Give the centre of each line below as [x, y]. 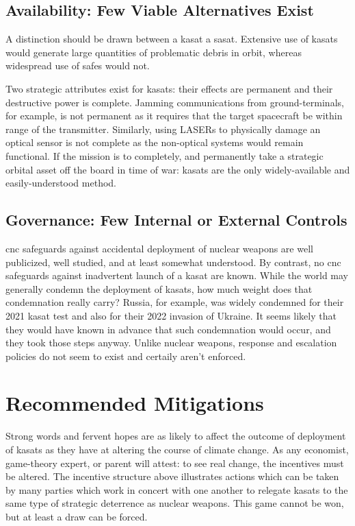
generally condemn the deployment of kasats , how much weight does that [159, 288]
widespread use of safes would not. [78, 65]
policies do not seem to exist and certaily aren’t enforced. [126, 356]
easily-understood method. [61, 183]
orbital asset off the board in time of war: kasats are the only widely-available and [178, 169]
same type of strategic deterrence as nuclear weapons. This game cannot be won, [175, 503]
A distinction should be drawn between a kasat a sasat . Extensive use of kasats [172, 39]
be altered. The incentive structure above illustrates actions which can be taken [172, 476]
